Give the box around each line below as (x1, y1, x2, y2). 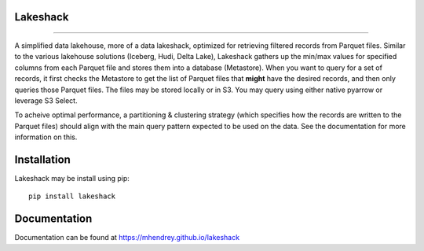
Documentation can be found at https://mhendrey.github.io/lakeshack (14, 233, 239, 242)
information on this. (14, 132, 78, 142)
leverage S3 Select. (14, 95, 78, 105)
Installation (14, 153, 71, 166)
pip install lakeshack (28, 192, 116, 201)
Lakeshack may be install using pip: (14, 174, 130, 183)
